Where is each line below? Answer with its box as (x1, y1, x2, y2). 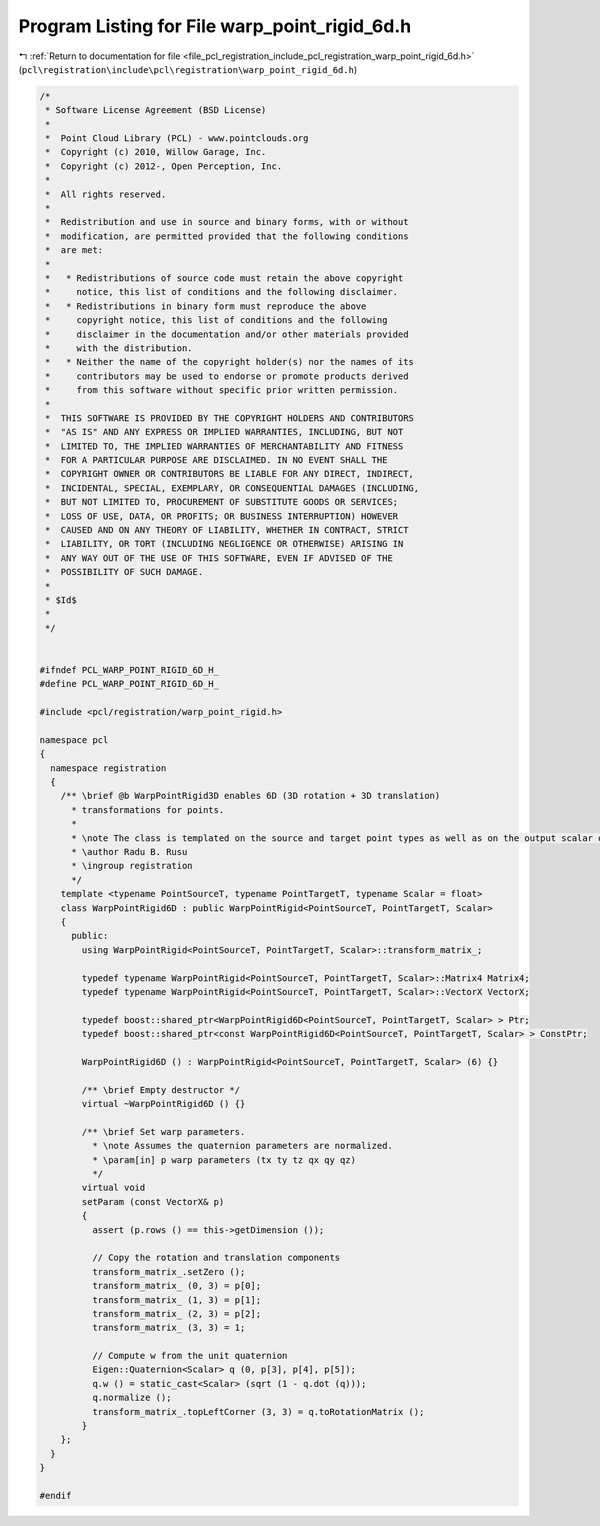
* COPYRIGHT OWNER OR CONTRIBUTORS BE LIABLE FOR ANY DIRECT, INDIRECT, (45, 468, 415, 480)
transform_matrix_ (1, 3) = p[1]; (91, 1294, 262, 1305)
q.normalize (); (91, 1392, 172, 1404)
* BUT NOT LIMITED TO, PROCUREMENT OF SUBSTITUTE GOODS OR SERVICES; (45, 496, 399, 508)
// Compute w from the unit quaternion (91, 1350, 288, 1362)
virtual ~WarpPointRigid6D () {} (81, 1098, 246, 1110)
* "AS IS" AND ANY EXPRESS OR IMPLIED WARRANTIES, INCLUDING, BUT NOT (45, 426, 404, 438)
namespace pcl (39, 734, 109, 745)
